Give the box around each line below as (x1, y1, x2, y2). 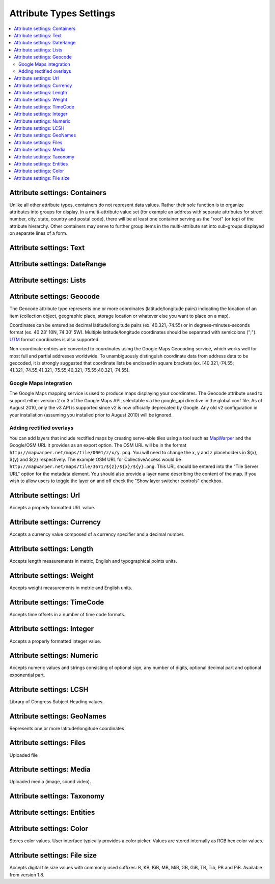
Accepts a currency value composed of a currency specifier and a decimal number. (9, 531, 185, 537)
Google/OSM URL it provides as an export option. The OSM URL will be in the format (9, 442, 187, 448)
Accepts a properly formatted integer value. (9, 638, 101, 644)
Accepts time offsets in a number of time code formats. (9, 611, 126, 617)
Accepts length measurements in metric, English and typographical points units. (9, 558, 177, 564)
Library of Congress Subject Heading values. (9, 698, 104, 705)
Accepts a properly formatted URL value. (9, 505, 95, 510)
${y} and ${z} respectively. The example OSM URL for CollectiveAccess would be (9, 456, 181, 462)
